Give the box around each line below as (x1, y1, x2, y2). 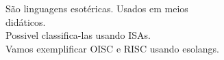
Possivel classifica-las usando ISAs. (5, 28, 151, 42)
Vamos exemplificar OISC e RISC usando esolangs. (5, 41, 220, 55)
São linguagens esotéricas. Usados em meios (5, 1, 188, 15)
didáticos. (5, 14, 46, 29)
